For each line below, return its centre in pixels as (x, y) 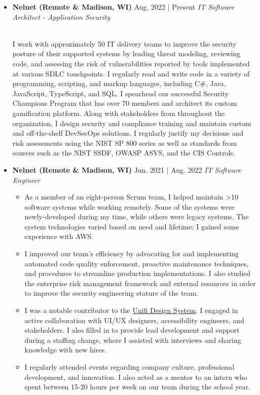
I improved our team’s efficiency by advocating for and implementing (132, 253)
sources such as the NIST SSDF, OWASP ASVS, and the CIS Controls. (124, 153)
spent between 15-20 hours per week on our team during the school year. (137, 387)
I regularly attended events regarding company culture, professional (129, 367)
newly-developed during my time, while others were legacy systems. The (137, 216)
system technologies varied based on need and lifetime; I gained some (132, 226)
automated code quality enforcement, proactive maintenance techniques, (137, 263)
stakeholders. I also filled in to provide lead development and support (132, 330)
